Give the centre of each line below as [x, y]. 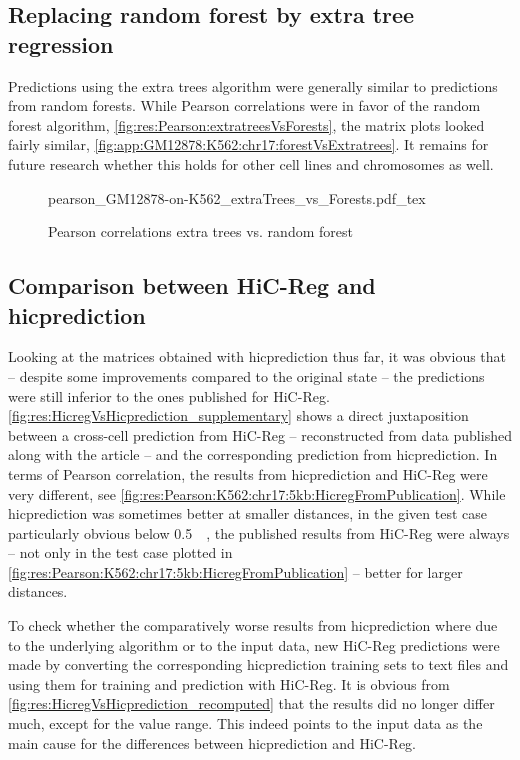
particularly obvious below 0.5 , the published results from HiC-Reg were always [259, 532]
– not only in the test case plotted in [120, 552]
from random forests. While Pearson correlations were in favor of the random [244, 105]
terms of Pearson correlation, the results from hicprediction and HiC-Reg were [248, 473]
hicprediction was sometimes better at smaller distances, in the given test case [247, 513]
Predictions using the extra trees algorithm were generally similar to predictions [253, 85]
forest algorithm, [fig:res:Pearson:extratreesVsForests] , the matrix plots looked [246, 124]
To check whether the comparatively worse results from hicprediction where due [253, 625]
